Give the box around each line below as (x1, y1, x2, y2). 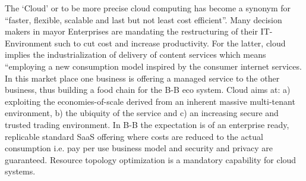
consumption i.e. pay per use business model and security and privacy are (5, 142, 273, 154)
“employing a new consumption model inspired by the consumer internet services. (5, 60, 302, 72)
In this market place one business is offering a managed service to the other (5, 71, 280, 84)
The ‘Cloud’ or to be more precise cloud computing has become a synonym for (5, 2, 291, 14)
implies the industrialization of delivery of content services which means (5, 48, 266, 61)
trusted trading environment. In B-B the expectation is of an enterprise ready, (5, 118, 289, 130)
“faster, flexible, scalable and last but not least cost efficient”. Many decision (5, 13, 282, 26)
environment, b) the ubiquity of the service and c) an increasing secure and (5, 107, 279, 119)
